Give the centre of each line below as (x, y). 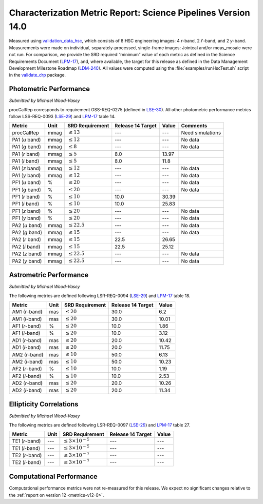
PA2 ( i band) (26, 246)
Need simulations (201, 133)
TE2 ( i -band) (27, 463)
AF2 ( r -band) (27, 369)
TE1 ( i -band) (26, 448)
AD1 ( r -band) (27, 340)
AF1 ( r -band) (27, 326)
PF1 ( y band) (26, 218)
